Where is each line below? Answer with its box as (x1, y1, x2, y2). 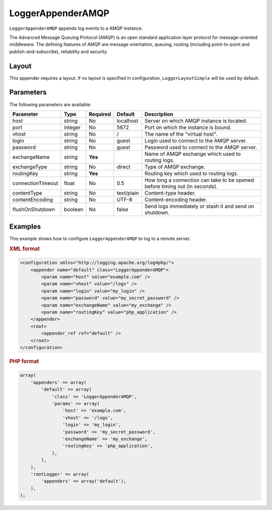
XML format (9, 245, 40, 252)
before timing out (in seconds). (144, 183, 218, 190)
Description (144, 110, 173, 118)
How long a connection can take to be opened (144, 177, 254, 184)
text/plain (116, 189, 139, 196)
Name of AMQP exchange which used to (144, 150, 241, 157)
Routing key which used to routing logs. (144, 169, 239, 177)
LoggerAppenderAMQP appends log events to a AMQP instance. (9, 25, 143, 31)
